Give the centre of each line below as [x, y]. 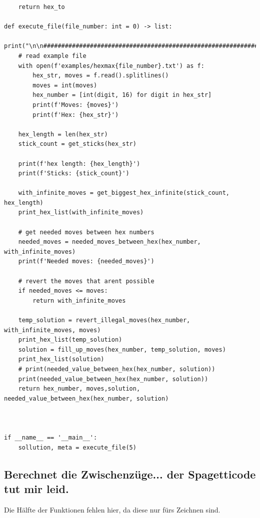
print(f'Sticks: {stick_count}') [74, 174]
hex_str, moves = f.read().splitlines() [101, 76]
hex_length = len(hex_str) [63, 134]
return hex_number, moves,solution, [79, 389]
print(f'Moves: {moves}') [76, 105]
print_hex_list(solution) [61, 359]
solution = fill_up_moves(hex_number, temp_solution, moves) [122, 349]
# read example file [52, 56]
